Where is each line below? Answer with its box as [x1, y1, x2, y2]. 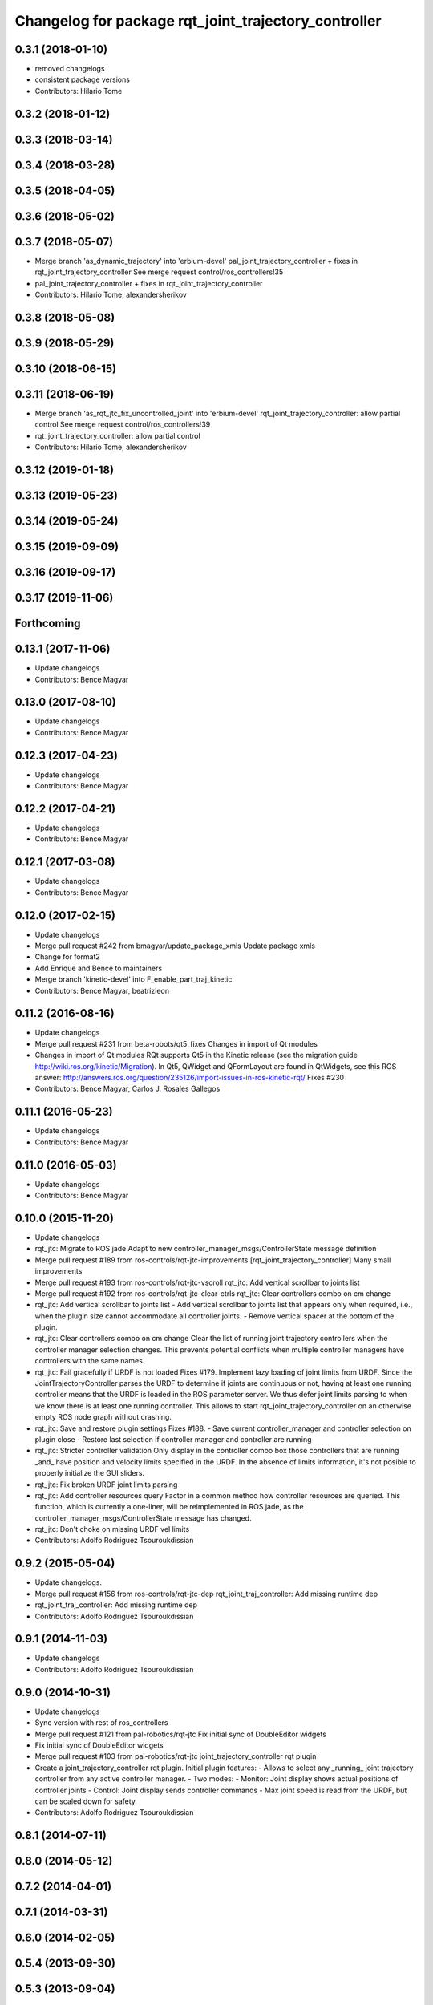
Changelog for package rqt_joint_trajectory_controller [14, 12, 382, 30]
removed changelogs [34, 64, 105, 74]
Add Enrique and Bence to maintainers [34, 963, 163, 973]
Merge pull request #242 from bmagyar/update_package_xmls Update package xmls [34, 941, 316, 950]
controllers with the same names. [34, 1356, 145, 1366]
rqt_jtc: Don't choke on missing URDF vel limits [34, 1525, 190, 1534]
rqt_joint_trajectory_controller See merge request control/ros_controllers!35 [34, 267, 284, 277]
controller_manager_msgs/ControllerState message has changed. [34, 1513, 252, 1523]
